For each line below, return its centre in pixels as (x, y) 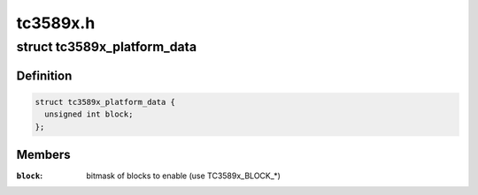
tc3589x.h (56, 23)
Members (43, 155)
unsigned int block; (89, 114)
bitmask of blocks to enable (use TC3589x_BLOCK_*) (183, 176)
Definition (44, 75)
